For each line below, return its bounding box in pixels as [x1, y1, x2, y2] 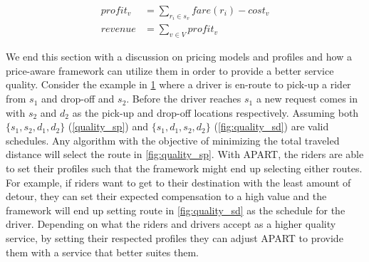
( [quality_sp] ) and [68, 119, 148, 134]
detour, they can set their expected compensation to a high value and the [6, 189, 327, 204]
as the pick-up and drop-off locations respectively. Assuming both [72, 105, 359, 120]
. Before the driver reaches [126, 91, 241, 106]
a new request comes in [256, 91, 358, 106]
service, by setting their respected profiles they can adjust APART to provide [6, 231, 343, 246]
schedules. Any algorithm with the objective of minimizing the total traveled [6, 132, 340, 147]
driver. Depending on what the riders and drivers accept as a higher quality [6, 216, 336, 231]
